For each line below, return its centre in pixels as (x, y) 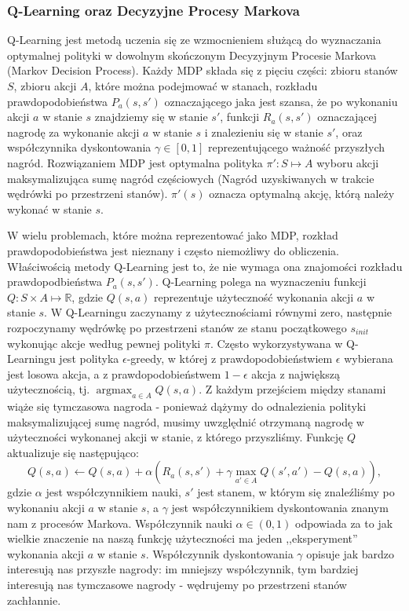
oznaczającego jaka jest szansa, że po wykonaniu (281, 101)
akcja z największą (296, 373)
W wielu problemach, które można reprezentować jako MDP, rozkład (173, 235)
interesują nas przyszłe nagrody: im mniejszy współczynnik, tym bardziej (183, 569)
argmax (114, 391)
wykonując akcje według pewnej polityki (104, 343)
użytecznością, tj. (49, 389)
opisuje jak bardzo (351, 553)
